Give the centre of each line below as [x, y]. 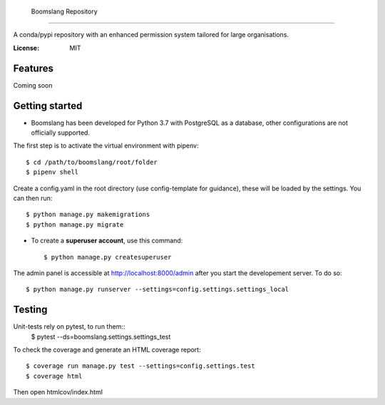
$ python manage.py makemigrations [88, 215]
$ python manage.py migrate [75, 224]
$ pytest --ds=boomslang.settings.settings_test [101, 337]
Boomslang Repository [64, 11]
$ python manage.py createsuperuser [108, 257]
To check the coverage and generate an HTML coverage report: [107, 349]
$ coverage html [54, 376]
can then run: [33, 198]
